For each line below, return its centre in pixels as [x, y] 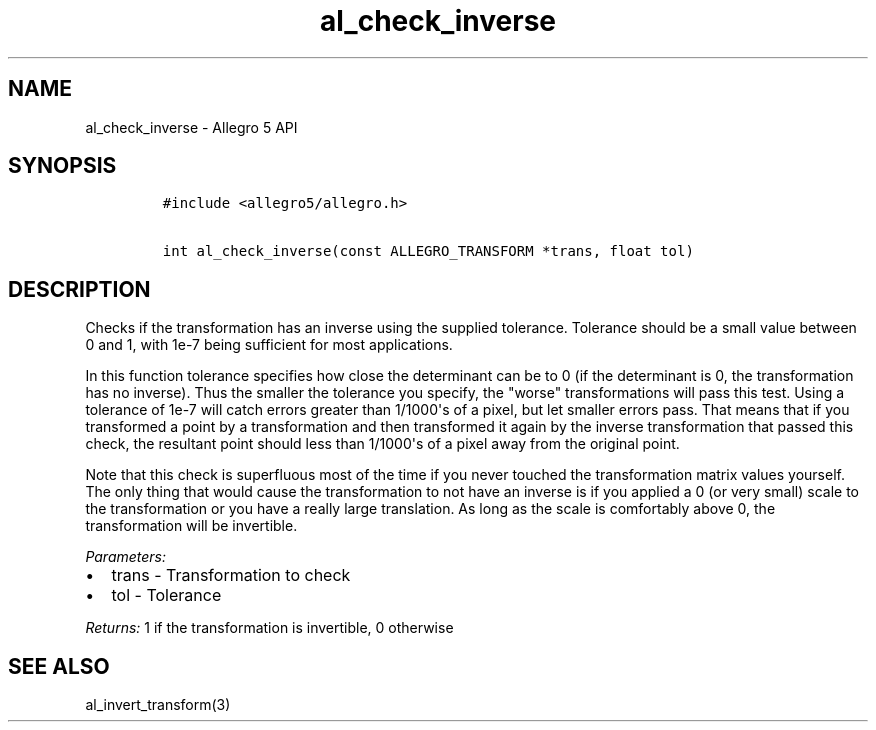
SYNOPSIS [62, 166]
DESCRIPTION [79, 289]
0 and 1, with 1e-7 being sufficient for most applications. [269, 345]
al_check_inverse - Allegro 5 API [191, 127]
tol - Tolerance [166, 595]
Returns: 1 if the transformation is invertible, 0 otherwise [269, 628]
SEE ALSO [59, 666]
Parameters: [126, 557]
